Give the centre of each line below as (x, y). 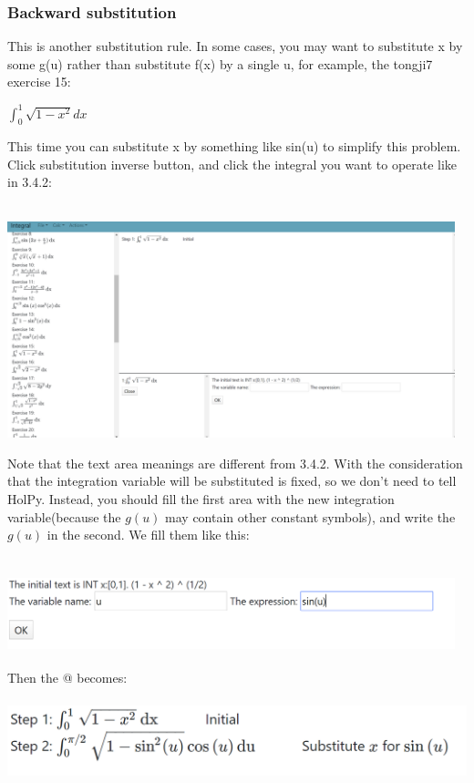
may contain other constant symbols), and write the (310, 516)
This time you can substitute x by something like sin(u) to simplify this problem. (234, 146)
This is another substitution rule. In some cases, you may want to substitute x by (235, 46)
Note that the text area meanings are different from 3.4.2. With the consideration (235, 463)
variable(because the (64, 516)
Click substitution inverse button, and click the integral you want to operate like (232, 164)
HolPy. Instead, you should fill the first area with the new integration (201, 499)
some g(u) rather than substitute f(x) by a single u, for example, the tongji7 (220, 63)
